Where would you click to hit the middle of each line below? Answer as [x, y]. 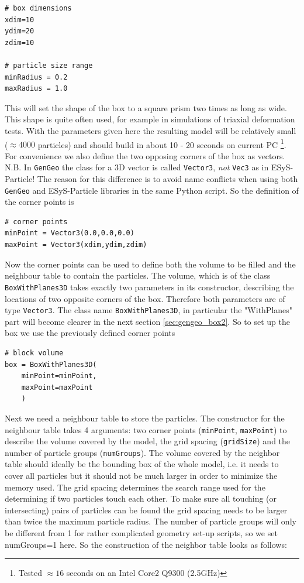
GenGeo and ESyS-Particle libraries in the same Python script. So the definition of [152, 190]
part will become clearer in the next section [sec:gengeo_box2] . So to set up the [147, 321]
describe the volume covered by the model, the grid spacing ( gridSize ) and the [148, 441]
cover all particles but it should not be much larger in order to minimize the [141, 476]
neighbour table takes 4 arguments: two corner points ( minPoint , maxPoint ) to [146, 429]
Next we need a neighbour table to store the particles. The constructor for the [145, 418]
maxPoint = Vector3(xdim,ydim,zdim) [76, 245]
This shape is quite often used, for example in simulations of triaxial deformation [150, 119]
